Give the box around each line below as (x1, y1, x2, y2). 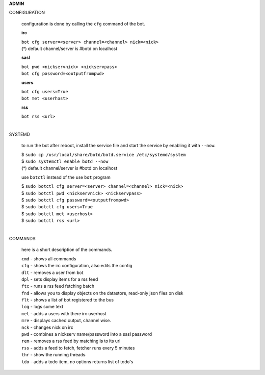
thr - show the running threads (21, 352, 86, 358)
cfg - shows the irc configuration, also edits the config (21, 263, 132, 269)
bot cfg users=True (21, 89, 68, 94)
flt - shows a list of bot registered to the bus (21, 297, 114, 303)
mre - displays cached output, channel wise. (21, 318, 111, 324)
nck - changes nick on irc (21, 324, 74, 330)
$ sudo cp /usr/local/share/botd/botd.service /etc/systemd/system (21, 151, 186, 157)
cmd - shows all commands (21, 255, 76, 262)
